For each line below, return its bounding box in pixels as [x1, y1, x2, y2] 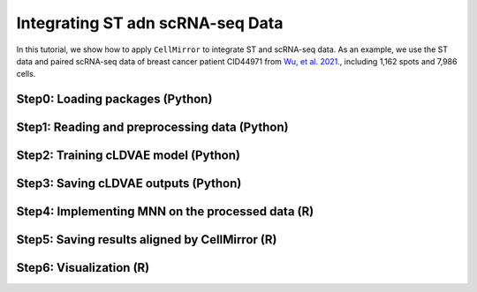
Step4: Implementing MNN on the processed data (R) [16, 204, 314, 220]
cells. [16, 69, 36, 79]
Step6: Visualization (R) [16, 260, 150, 275]
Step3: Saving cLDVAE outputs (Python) [16, 176, 242, 191]
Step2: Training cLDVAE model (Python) [16, 148, 240, 163]
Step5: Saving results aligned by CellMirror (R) [16, 232, 277, 247]
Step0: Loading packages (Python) [16, 92, 213, 107]
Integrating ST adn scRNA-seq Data [16, 13, 284, 33]
